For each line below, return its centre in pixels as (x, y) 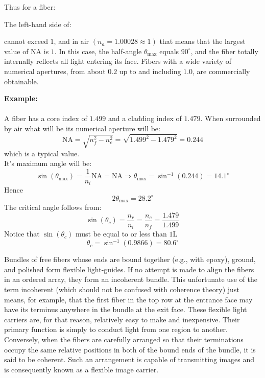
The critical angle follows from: (53, 207)
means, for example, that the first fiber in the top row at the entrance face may (128, 299)
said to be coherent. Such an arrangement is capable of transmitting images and (129, 359)
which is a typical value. (42, 153)
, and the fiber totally (224, 51)
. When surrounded (231, 118)
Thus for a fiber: (30, 7)
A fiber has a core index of (46, 118)
